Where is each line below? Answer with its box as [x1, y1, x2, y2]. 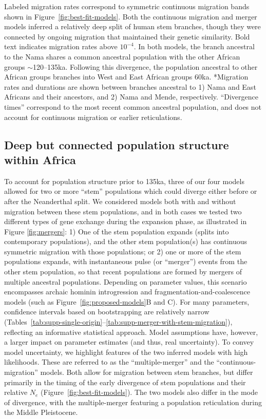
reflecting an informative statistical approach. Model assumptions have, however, [4, 326, 258, 337]
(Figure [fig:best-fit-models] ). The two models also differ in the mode [41, 387, 258, 397]
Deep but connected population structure [4, 136, 229, 152]
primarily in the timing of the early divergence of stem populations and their [4, 376, 246, 387]
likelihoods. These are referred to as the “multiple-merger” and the [4, 356, 214, 367]
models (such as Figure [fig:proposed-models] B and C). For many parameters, [4, 296, 250, 307]
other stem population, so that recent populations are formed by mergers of [4, 266, 242, 277]
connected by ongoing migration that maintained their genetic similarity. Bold [4, 31, 250, 42]
